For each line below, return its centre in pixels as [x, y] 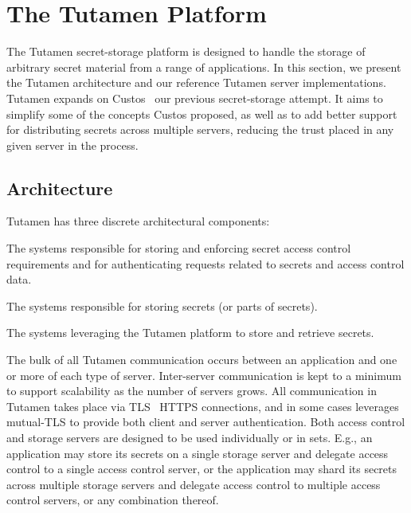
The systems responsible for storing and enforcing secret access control [179, 248]
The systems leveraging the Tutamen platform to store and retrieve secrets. [190, 333]
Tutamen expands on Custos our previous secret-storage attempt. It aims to [195, 98]
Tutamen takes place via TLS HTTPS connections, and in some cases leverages [203, 406]
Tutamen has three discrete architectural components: [138, 221]
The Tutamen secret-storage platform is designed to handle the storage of [186, 51]
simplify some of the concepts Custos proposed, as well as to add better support [202, 114]
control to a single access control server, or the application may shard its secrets [202, 469]
